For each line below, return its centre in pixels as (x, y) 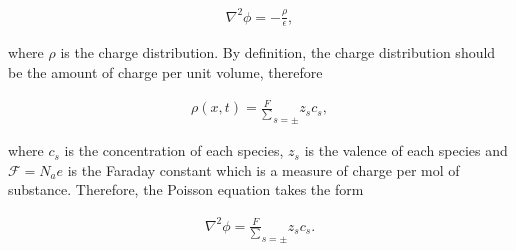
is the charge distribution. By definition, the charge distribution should (278, 52)
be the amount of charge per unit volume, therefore (165, 71)
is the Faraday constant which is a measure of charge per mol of (263, 169)
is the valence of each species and (406, 150)
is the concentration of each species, (174, 150)
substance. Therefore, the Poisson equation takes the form (186, 189)
